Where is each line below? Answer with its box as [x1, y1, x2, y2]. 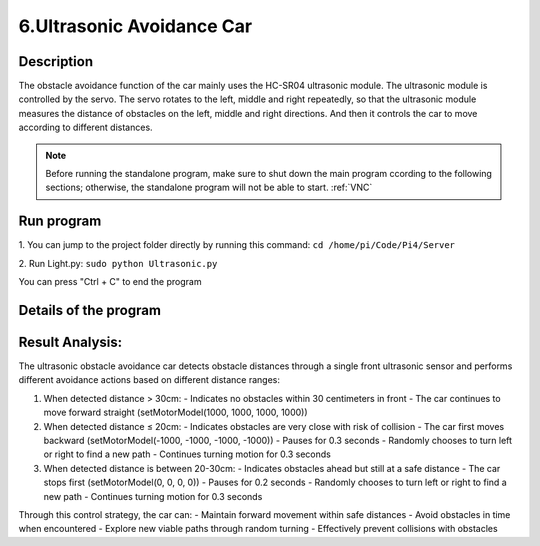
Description [18, 53, 94, 70]
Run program [18, 213, 102, 230]
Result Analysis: [18, 333, 123, 350]
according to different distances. [18, 121, 154, 134]
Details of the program [18, 301, 162, 319]
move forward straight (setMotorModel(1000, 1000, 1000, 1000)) [43, 406, 309, 419]
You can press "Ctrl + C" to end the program [18, 276, 202, 288]
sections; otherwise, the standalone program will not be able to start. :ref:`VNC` [45, 181, 373, 194]
